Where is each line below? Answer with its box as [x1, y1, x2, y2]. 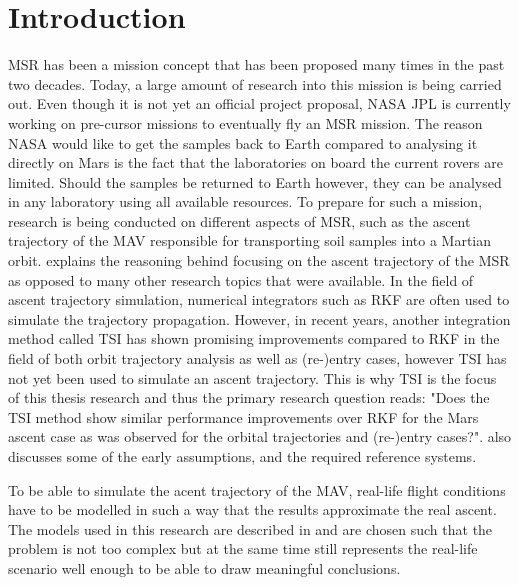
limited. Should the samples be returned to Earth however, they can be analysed [8, 171, 502, 192]
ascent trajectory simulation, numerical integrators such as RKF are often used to [8, 289, 510, 310]
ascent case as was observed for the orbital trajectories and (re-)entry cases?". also [8, 426, 512, 447]
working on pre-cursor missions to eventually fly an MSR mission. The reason [8, 112, 483, 133]
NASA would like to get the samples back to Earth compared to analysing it [8, 132, 478, 153]
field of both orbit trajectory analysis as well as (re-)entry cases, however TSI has [8, 348, 507, 369]
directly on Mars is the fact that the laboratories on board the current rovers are [8, 152, 503, 173]
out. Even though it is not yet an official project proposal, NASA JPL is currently [8, 93, 511, 114]
